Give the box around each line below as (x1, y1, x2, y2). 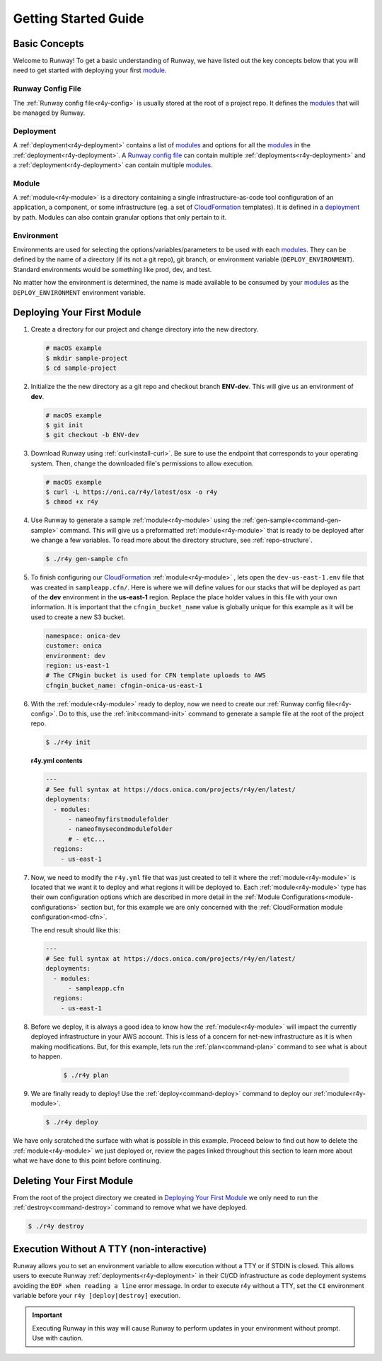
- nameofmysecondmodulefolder (68, 825, 173, 833)
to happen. (30, 1052, 63, 1061)
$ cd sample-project (45, 364, 117, 372)
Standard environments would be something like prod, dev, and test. (13, 265, 212, 273)
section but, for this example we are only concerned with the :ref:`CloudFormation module (80, 903, 343, 911)
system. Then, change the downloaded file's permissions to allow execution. (30, 459, 254, 468)
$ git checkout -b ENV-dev (45, 431, 139, 439)
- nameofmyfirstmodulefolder (68, 815, 169, 823)
